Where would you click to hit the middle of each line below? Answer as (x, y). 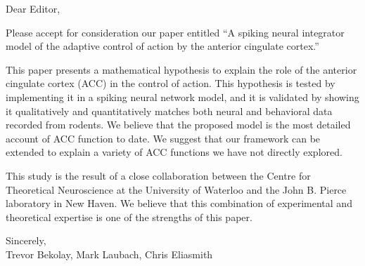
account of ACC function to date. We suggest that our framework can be (163, 138)
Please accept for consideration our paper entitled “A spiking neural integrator (175, 32)
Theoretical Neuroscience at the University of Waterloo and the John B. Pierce (176, 189)
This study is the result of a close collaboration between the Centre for (158, 175)
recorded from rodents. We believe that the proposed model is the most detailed (178, 125)
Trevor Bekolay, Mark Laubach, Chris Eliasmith (109, 254)
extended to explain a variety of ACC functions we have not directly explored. (174, 152)
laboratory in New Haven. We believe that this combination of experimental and (179, 203)
